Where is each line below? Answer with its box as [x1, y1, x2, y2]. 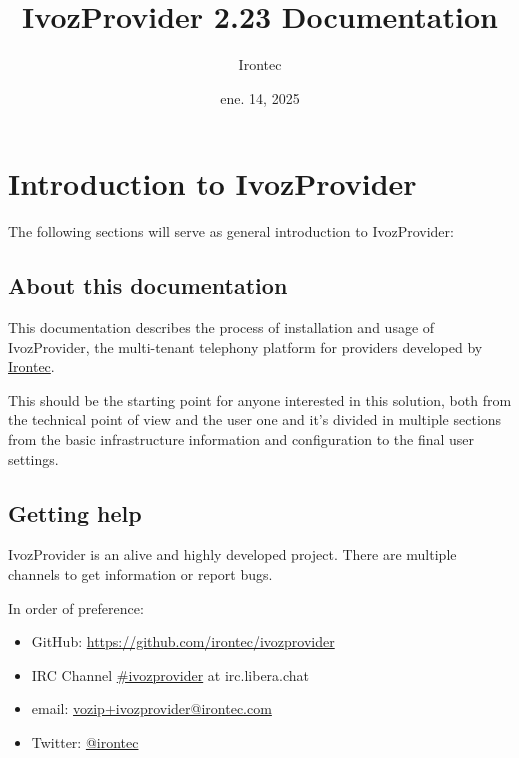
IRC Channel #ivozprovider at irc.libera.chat [31, 664, 310, 685]
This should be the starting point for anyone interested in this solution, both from [8, 389, 512, 410]
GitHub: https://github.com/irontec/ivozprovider [31, 631, 335, 652]
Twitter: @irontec [31, 731, 139, 752]
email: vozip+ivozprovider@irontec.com [31, 698, 272, 719]
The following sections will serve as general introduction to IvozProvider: [8, 221, 454, 242]
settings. [8, 448, 59, 469]
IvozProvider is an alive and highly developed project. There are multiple [8, 544, 457, 565]
